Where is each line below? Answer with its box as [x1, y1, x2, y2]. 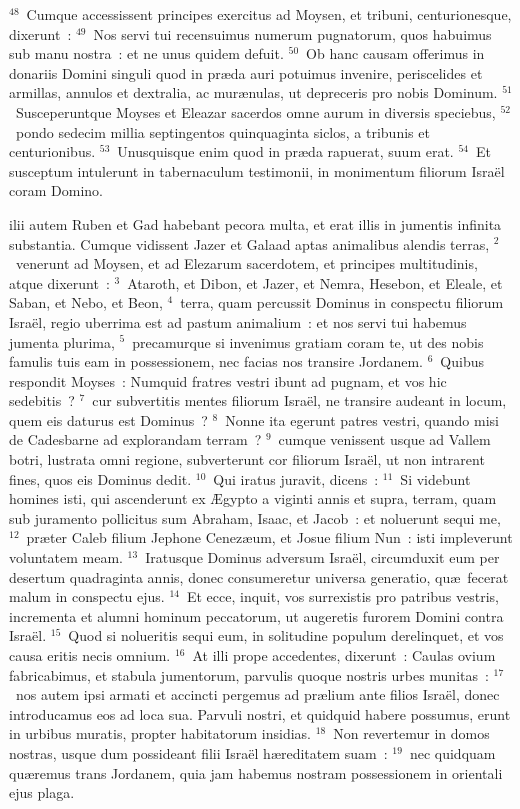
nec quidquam [409, 742, 496, 763]
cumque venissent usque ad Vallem [278, 429, 491, 450]
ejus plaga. [9, 782, 75, 803]
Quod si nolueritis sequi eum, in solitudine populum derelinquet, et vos [68, 625, 504, 646]
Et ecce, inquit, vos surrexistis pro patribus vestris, [186, 586, 499, 607]
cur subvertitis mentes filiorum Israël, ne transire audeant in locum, [92, 390, 507, 411]
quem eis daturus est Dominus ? [9, 409, 208, 430]
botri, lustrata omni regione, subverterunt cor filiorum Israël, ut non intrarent [9, 449, 485, 470]
